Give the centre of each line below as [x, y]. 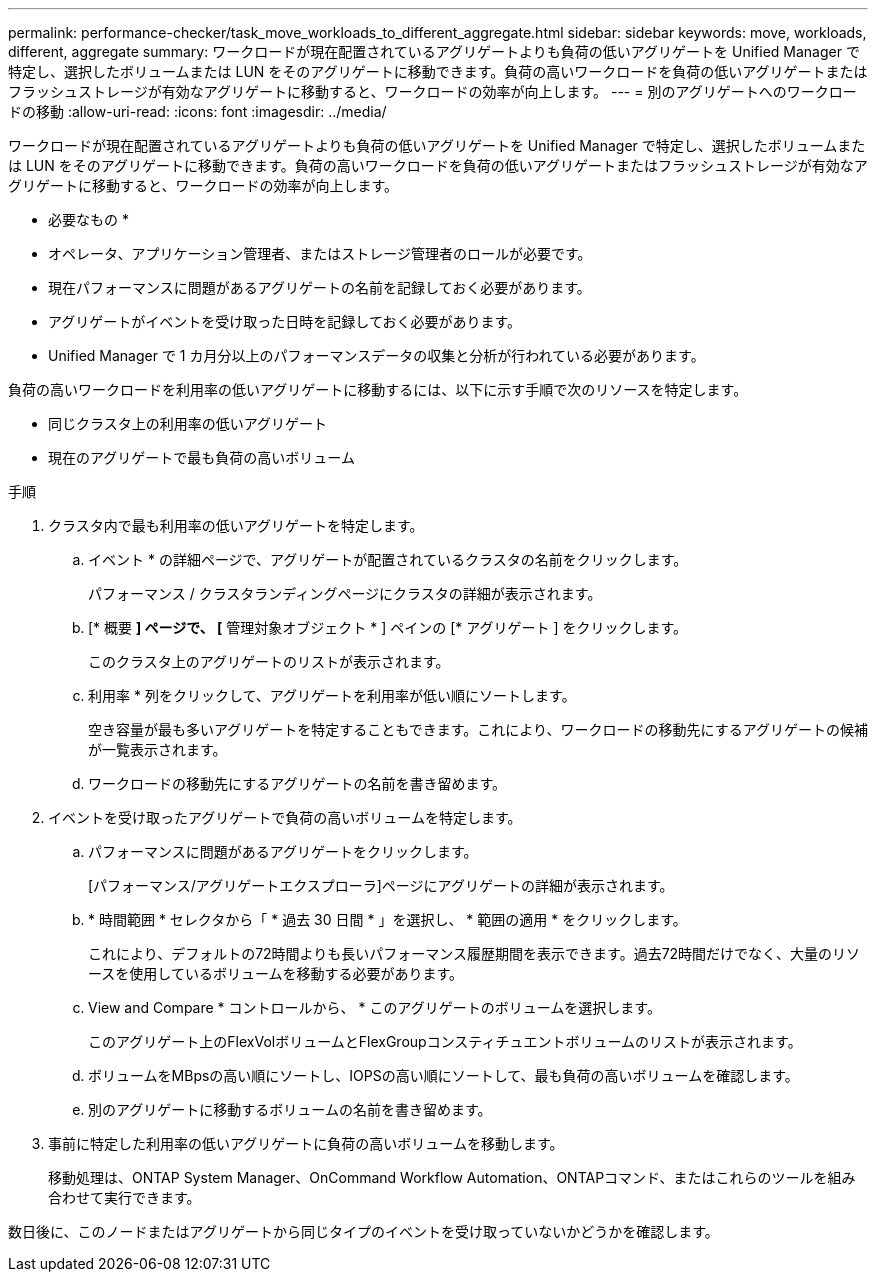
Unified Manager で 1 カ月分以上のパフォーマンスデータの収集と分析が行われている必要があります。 [376, 355]
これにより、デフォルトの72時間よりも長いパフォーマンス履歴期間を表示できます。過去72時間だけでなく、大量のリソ [474, 953]
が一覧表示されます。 [157, 749]
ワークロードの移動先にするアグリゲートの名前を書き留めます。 [297, 783]
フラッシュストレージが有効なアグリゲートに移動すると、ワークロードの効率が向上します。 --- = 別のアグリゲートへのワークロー [432, 91]
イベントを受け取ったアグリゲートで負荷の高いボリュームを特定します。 [285, 817]
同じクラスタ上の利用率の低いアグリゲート [188, 423]
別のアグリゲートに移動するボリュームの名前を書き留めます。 [290, 1109]
